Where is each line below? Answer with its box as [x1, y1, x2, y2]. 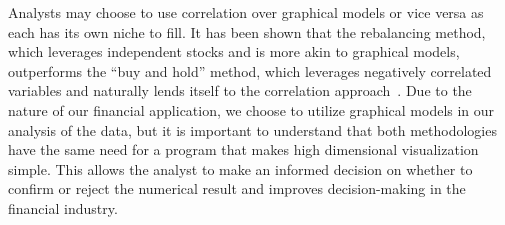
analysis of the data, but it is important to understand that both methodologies [8, 119, 497, 140]
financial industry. [8, 197, 118, 218]
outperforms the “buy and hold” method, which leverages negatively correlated [8, 60, 492, 81]
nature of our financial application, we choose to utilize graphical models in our [8, 99, 495, 120]
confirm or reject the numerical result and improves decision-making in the [8, 178, 466, 199]
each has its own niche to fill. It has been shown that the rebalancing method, [8, 21, 486, 42]
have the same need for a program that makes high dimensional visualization [8, 139, 479, 160]
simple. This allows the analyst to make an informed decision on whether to [8, 158, 473, 179]
